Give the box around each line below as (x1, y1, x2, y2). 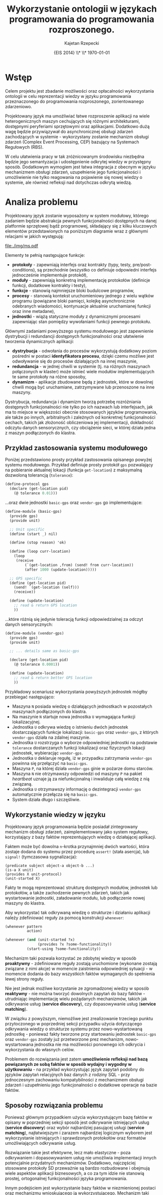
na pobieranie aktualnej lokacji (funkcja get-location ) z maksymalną (5, 467, 143, 473)
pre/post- (132, 262, 152, 268)
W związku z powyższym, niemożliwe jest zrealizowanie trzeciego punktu (5, 1015, 153, 1022)
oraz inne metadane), (12, 308, 55, 314)
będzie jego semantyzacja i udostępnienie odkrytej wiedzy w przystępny (5, 158, 151, 164)
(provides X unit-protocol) (5, 871, 62, 877)
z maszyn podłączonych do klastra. (5, 430, 76, 436)
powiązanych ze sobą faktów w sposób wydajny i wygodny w (5, 1061, 132, 1067)
